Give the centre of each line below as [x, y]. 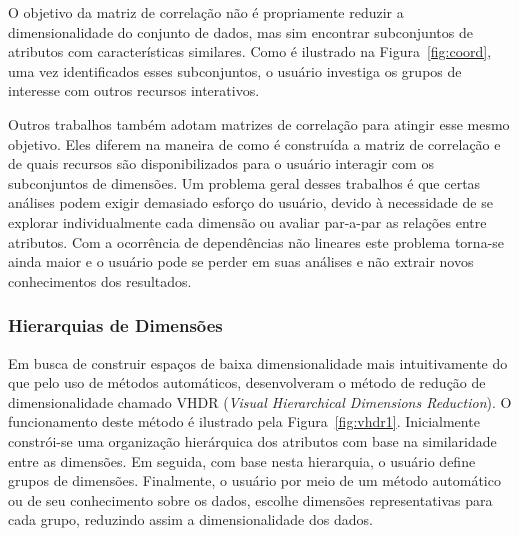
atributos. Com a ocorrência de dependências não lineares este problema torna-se [256, 241]
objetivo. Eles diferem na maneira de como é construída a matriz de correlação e [254, 143]
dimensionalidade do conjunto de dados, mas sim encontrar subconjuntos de [240, 31]
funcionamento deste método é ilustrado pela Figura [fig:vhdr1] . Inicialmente [244, 421]
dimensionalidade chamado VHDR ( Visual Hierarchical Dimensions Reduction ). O [260, 401]
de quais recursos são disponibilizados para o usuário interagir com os [221, 163]
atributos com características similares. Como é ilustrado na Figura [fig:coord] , [250, 51]
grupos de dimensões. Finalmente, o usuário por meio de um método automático [254, 480]
